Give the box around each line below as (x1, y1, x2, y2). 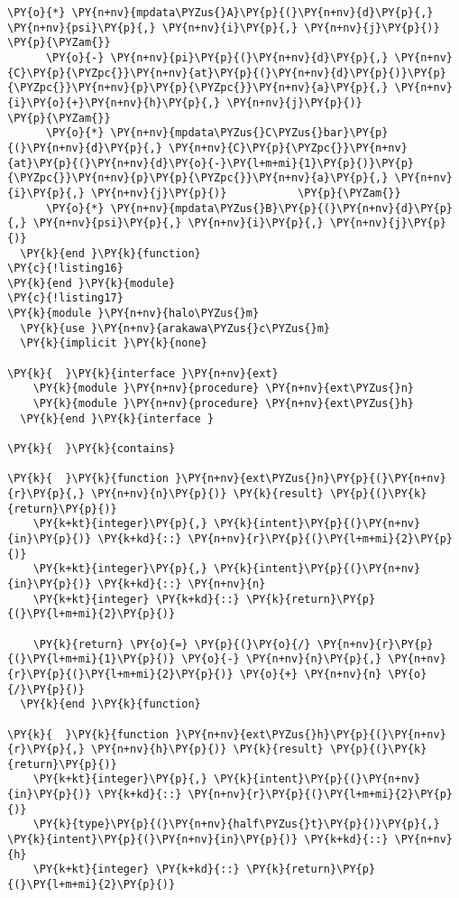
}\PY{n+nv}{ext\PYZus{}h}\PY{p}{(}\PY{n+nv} (175, 727, 446, 741)
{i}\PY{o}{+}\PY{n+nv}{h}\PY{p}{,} (7, 96, 221, 109)
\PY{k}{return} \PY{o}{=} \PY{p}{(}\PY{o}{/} (32, 637, 311, 651)
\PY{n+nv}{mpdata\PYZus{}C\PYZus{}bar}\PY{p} (110, 126, 389, 140)
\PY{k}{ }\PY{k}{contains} (7, 442, 176, 456)
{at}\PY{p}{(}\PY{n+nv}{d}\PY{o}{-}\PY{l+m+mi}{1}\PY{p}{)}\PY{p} (7, 156, 415, 170)
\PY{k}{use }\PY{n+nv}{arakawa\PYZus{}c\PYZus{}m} (20, 321, 330, 335)
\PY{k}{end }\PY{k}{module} (7, 276, 176, 290)
